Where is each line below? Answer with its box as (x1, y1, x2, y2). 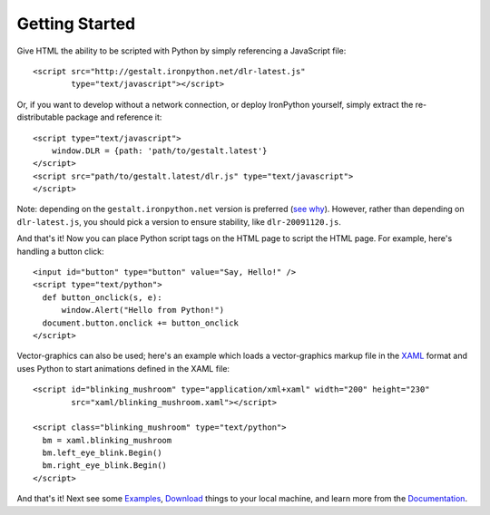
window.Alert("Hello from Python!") (61, 305, 225, 316)
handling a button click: (16, 246, 104, 257)
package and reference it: (65, 112, 162, 122)
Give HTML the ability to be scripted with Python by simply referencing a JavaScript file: (16, 45, 347, 56)
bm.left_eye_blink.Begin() (42, 448, 162, 458)
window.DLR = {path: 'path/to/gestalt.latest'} (51, 145, 268, 156)
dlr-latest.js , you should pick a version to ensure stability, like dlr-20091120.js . (16, 216, 342, 227)
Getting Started (16, 14, 136, 34)
